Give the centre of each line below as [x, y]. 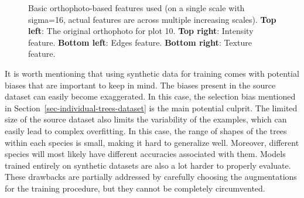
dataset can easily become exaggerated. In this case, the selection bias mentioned [150, 96]
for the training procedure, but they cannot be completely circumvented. [135, 188]
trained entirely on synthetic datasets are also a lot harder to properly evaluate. [148, 165]
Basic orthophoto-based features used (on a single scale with [136, 8]
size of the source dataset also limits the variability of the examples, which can [146, 119]
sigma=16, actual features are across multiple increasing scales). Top [152, 19]
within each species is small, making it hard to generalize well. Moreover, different [152, 142]
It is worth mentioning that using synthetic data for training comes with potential [152, 73]
